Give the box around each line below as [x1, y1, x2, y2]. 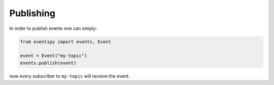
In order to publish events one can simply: [9, 25, 97, 31]
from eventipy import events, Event [20, 38, 112, 45]
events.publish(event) [20, 60, 77, 66]
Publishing [9, 8, 56, 19]
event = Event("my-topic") [20, 53, 87, 59]
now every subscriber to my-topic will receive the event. [9, 73, 130, 79]
